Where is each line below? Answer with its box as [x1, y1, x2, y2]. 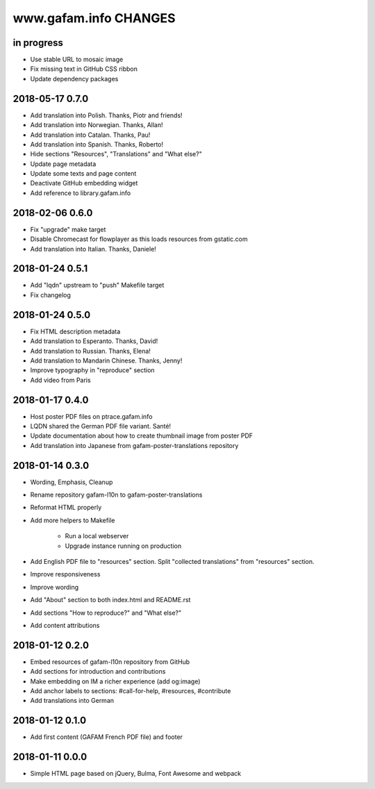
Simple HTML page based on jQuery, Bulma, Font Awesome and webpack [30, 770, 242, 778]
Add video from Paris [30, 376, 91, 384]
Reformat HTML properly [30, 504, 102, 512]
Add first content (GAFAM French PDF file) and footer [30, 733, 183, 741]
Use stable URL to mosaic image [30, 56, 124, 64]
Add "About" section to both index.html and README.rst [30, 596, 191, 604]
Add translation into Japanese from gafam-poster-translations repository [30, 441, 239, 449]
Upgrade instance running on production [65, 542, 182, 550]
